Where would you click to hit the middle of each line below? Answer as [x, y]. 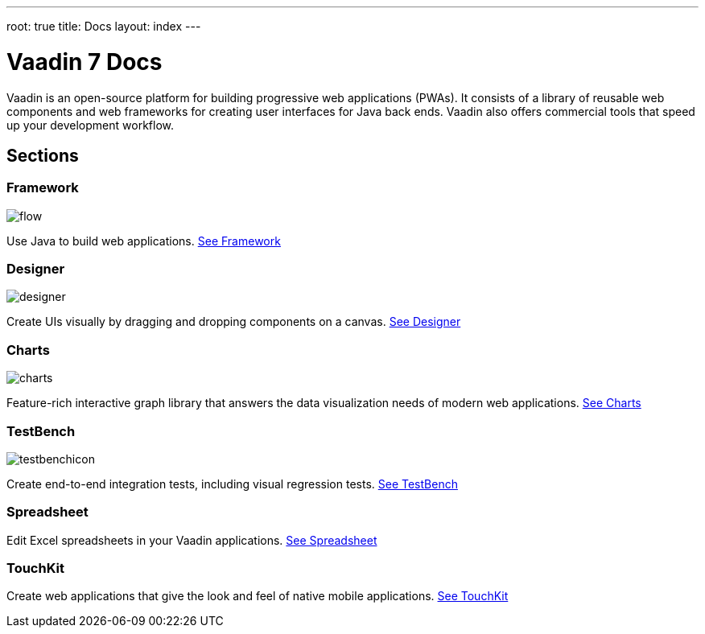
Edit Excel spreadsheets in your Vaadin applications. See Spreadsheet [192, 540]
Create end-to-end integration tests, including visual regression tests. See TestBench [232, 484]
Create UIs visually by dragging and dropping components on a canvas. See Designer [234, 322]
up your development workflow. [90, 125]
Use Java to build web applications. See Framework [144, 241]
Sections [43, 155]
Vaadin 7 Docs [85, 62]
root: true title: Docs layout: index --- [104, 26]
